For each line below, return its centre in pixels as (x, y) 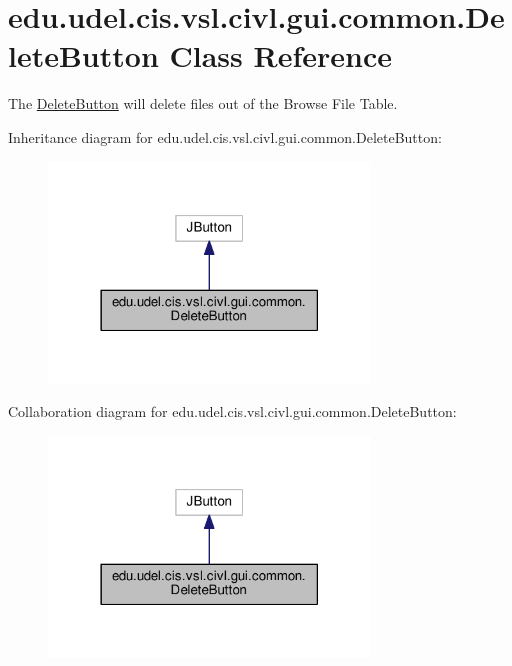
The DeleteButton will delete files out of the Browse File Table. (203, 103)
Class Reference (280, 55)
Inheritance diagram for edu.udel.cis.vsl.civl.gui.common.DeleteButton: (225, 136)
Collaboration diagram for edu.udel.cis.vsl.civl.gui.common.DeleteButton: (232, 411)
